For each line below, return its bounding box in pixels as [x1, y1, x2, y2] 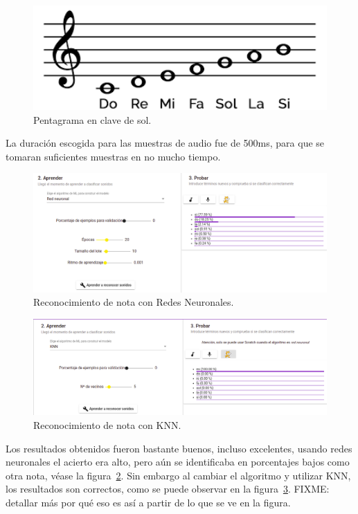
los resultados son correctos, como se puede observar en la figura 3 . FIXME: [6, 481, 330, 496]
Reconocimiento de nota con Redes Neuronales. [33, 295, 234, 309]
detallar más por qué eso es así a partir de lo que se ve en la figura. [6, 495, 291, 509]
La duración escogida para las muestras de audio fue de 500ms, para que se [6, 136, 325, 150]
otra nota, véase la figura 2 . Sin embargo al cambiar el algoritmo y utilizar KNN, [6, 468, 351, 482]
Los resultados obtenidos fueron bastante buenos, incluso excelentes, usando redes [6, 441, 352, 455]
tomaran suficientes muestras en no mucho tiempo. [6, 149, 221, 163]
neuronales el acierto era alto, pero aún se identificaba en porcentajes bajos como [6, 455, 350, 469]
